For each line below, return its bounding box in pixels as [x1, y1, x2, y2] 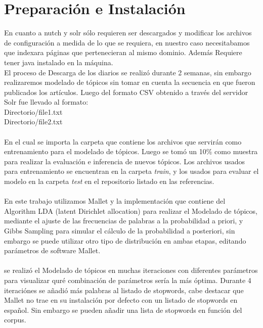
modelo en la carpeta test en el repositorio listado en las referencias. [4, 176, 214, 186]
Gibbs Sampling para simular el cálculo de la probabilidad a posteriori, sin [4, 225, 235, 236]
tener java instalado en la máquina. [4, 57, 113, 67]
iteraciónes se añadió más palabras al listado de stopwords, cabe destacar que [4, 285, 244, 295]
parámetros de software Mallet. [4, 245, 101, 256]
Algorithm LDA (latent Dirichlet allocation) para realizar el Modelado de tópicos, [4, 205, 257, 216]
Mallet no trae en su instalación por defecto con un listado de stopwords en [4, 295, 238, 305]
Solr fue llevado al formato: [4, 97, 89, 107]
